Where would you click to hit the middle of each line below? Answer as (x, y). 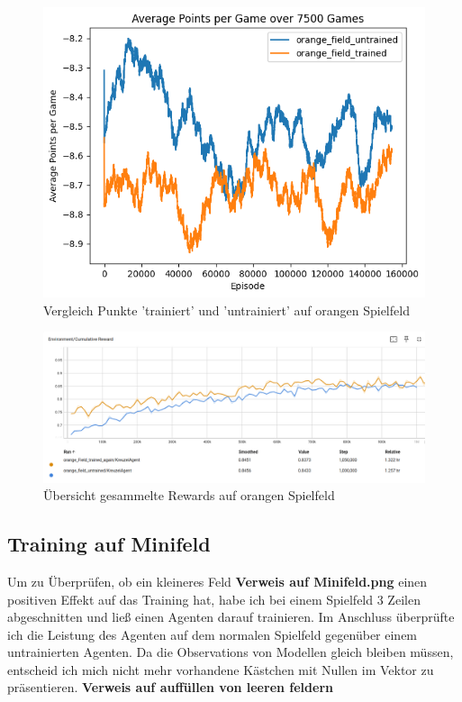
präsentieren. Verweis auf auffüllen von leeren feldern (170, 687)
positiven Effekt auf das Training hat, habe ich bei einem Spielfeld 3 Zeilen (214, 599)
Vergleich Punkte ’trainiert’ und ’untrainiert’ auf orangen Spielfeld (226, 310)
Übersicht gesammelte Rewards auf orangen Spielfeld (189, 495)
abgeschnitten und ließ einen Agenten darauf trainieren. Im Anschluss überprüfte (231, 617)
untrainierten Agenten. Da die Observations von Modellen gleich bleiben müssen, (231, 652)
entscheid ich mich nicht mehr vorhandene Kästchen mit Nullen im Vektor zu (221, 669)
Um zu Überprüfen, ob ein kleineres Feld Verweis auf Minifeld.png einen (217, 581)
